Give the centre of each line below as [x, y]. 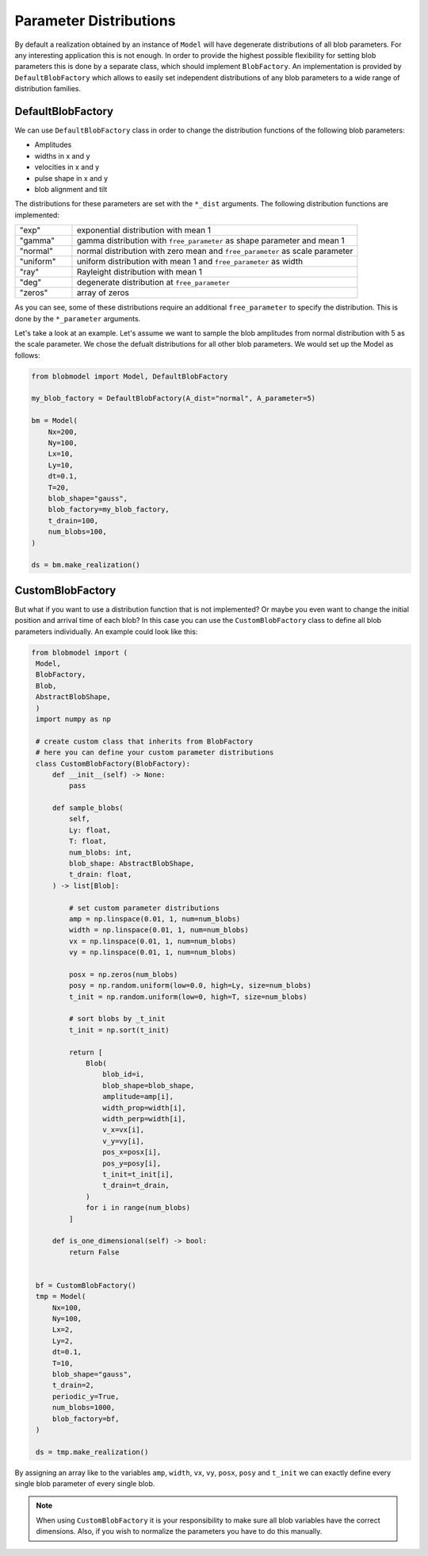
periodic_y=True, [86, 1396]
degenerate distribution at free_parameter [153, 282]
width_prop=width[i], [144, 1108]
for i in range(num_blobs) [138, 1208]
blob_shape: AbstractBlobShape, [132, 864]
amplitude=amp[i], [138, 1097]
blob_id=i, [123, 1074]
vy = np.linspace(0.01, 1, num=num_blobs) [153, 953]
